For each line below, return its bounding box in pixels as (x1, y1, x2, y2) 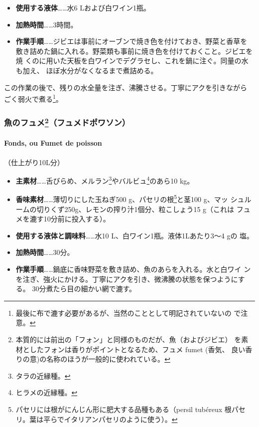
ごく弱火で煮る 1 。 (4, 92, 63, 104)
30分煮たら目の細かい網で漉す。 (32, 283, 136, 294)
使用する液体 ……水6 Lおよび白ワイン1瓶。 (15, 2, 150, 12)
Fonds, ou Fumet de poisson (4, 138, 102, 148)
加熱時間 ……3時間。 (15, 19, 78, 29)
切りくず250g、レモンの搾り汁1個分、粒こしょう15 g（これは (36, 204, 235, 214)
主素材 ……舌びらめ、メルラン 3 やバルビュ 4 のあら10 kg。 (15, 174, 194, 186)
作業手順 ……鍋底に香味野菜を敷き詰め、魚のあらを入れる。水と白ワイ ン (15, 263, 251, 274)
